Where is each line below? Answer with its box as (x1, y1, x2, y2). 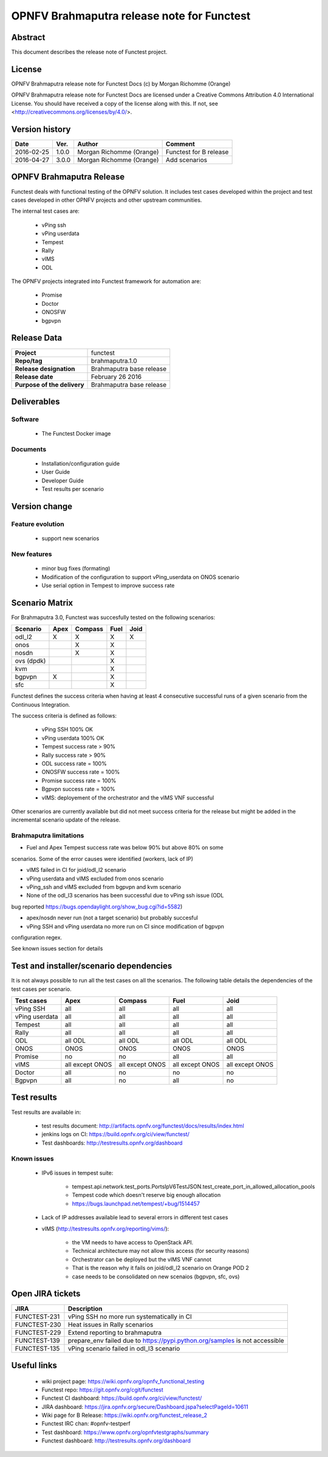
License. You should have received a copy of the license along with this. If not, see (11, 100, 219, 107)
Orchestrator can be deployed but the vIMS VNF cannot (72, 1255, 212, 1263)
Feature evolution (11, 520, 64, 529)
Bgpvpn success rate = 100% (41, 786, 115, 793)
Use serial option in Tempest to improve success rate (41, 581, 175, 589)
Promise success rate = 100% (41, 776, 117, 784)
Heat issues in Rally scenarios (67, 1320, 154, 1329)
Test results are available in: (11, 1108, 81, 1116)
